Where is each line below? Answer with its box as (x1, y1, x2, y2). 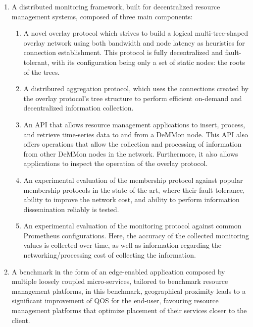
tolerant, (23, 56, 50, 67)
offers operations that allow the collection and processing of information (23, 139, 242, 149)
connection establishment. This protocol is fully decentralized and (23, 47, 223, 57)
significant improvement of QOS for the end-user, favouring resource (11, 295, 219, 306)
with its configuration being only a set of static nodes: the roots (51, 56, 245, 67)
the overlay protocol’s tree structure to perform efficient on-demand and (23, 93, 242, 103)
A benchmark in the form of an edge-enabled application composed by (11, 266, 225, 276)
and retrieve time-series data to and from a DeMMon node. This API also (23, 129, 248, 139)
